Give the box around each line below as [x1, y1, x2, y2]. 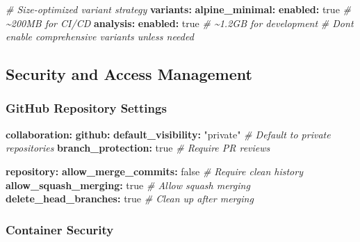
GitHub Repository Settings [6, 99, 167, 117]
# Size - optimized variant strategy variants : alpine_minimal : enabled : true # [6, 2, 351, 16]
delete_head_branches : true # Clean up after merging [6, 191, 254, 206]
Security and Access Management [6, 63, 252, 85]
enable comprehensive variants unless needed [6, 29, 194, 44]
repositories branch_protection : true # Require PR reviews [6, 140, 270, 155]
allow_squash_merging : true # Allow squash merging [6, 177, 250, 192]
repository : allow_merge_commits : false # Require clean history [6, 163, 303, 178]
